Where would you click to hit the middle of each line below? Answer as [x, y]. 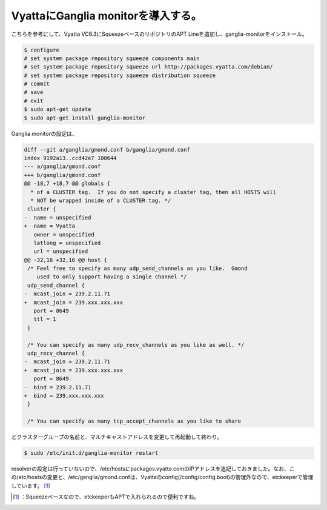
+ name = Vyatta [50, 226]
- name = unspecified [58, 217]
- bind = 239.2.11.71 [58, 387]
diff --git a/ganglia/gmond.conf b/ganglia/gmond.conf [107, 149]
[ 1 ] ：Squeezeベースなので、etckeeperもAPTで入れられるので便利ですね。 [106, 497]
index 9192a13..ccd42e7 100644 [71, 158]
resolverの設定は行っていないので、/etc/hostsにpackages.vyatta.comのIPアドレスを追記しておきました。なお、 [150, 469]
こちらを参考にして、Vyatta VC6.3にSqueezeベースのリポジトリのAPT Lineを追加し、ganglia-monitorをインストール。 [159, 34]
